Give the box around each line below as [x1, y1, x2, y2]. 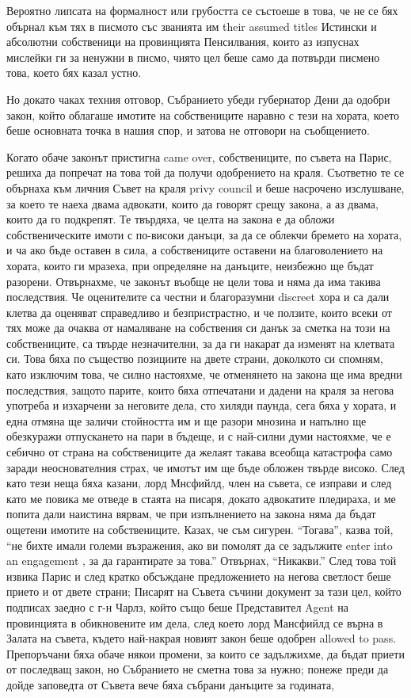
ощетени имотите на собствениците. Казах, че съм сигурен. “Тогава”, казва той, [6, 521, 394, 537]
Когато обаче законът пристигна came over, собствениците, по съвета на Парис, [6, 148, 392, 165]
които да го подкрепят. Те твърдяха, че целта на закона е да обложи [6, 211, 335, 227]
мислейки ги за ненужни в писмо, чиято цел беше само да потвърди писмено [6, 48, 380, 65]
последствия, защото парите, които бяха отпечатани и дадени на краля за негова [6, 381, 394, 398]
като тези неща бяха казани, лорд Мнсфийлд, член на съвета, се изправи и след [6, 475, 392, 491]
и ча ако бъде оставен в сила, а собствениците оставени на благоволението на [6, 242, 383, 258]
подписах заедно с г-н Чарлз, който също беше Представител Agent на [6, 598, 349, 615]
